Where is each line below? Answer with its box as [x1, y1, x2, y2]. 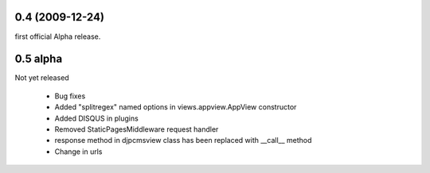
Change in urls [54, 147, 103, 156]
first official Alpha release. [14, 32, 101, 41]
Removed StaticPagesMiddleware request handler [54, 124, 219, 134]
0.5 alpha [14, 52, 63, 66]
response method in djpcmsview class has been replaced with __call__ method [54, 136, 312, 145]
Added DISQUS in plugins [54, 113, 139, 123]
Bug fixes [54, 91, 86, 101]
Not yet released [14, 73, 69, 83]
